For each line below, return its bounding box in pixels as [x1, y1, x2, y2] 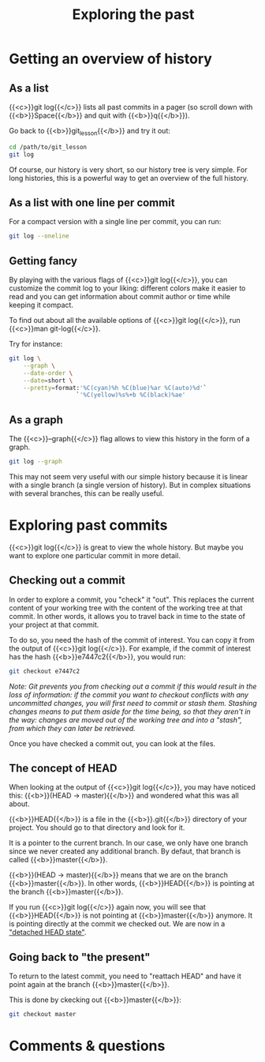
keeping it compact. [9, 300, 74, 310]
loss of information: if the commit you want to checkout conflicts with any [9, 689, 249, 700]
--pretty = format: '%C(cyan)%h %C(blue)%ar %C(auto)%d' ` [23, 384, 207, 392]
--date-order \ [23, 369, 73, 377]
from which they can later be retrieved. [9, 723, 136, 733]
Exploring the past [72, 6, 195, 24]
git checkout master [9, 1011, 77, 1019]
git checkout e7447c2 [9, 667, 80, 675]
